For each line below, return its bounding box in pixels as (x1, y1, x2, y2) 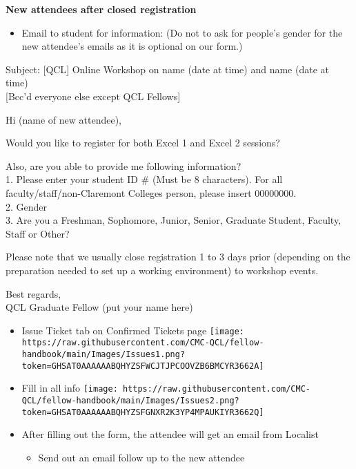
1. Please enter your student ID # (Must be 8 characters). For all (6, 172, 283, 186)
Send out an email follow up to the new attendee (38, 450, 245, 464)
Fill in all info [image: (21, 381, 118, 395)
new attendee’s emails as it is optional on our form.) (21, 39, 243, 53)
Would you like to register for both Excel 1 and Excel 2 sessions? (6, 135, 280, 150)
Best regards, (6, 286, 61, 300)
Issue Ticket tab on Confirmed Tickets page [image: (21, 323, 244, 337)
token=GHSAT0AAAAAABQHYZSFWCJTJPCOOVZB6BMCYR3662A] (21, 361, 264, 371)
